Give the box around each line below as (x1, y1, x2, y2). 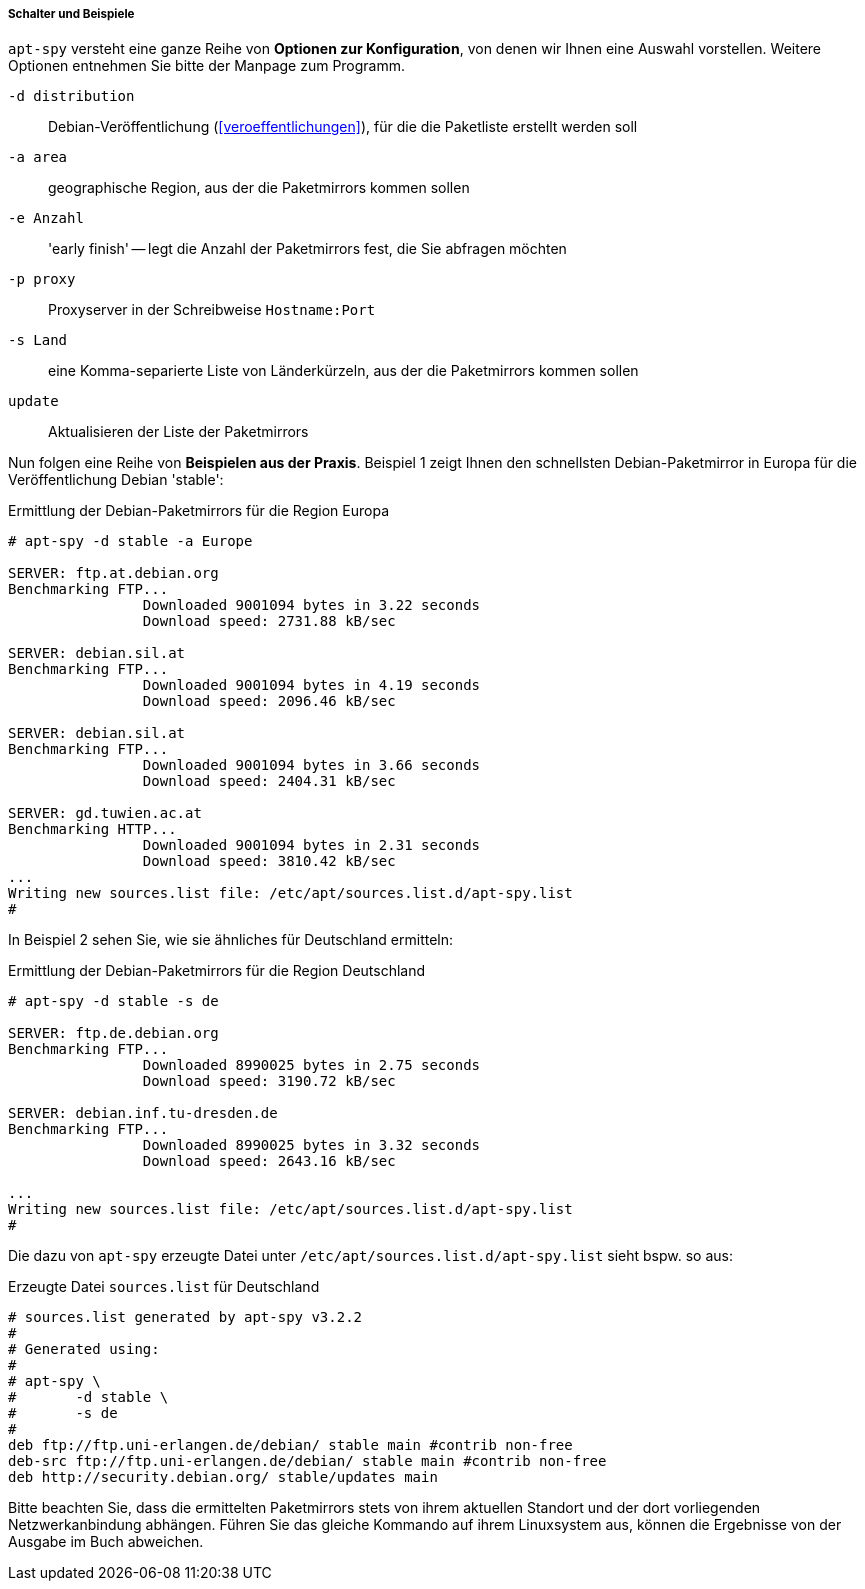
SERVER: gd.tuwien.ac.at (8, 805, 202, 822)
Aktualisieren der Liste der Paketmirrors (48, 423, 309, 441)
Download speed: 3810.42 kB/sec (142, 853, 396, 870)
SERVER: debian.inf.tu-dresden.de (8, 1105, 278, 1122)
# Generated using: (8, 1341, 160, 1358)
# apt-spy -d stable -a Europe (8, 533, 253, 550)
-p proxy (8, 271, 76, 288)
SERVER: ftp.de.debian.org (8, 1025, 219, 1042)
